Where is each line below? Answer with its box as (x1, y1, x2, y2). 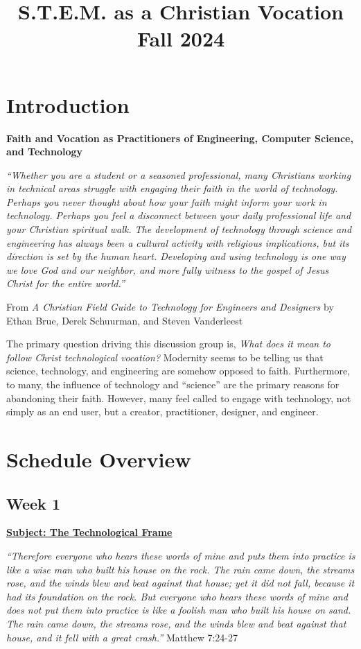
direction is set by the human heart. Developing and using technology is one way (6, 249, 346, 263)
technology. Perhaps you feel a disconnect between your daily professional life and (6, 208, 351, 223)
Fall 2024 (137, 24, 225, 53)
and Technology (6, 144, 83, 159)
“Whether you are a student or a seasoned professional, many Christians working (6, 167, 351, 182)
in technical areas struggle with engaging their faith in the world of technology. (6, 181, 338, 196)
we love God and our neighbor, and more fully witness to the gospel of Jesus (6, 262, 329, 277)
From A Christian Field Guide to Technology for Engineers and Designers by (6, 300, 334, 314)
